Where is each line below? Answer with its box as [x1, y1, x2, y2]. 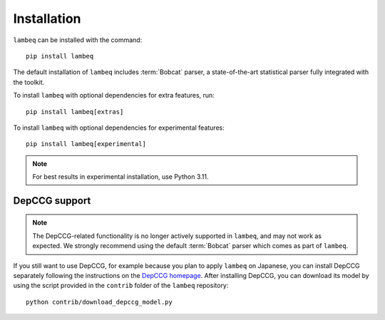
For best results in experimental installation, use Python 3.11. [32, 172, 209, 181]
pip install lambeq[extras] [26, 108, 124, 115]
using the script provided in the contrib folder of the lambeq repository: [13, 282, 229, 290]
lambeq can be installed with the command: [13, 36, 143, 44]
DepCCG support [13, 195, 91, 207]
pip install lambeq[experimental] [26, 140, 146, 148]
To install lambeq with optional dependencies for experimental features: [13, 123, 225, 132]
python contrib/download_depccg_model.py [26, 298, 173, 306]
